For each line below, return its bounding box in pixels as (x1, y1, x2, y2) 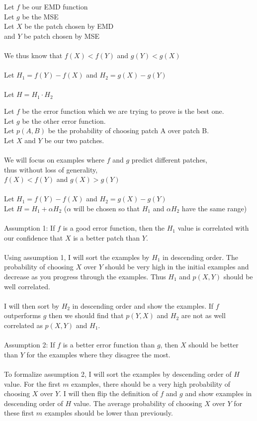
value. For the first (4, 378, 61, 389)
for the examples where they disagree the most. (26, 349, 171, 359)
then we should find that (49, 310, 124, 321)
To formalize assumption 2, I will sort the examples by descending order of (4, 368, 232, 379)
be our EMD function (22, 1, 88, 11)
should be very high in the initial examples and (105, 261, 249, 272)
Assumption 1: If (4, 223, 55, 233)
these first (4, 408, 34, 418)
